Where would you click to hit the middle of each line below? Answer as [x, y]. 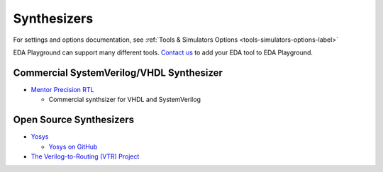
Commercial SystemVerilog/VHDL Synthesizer [118, 73]
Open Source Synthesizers [74, 120]
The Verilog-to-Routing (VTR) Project [85, 156]
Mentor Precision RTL [63, 89]
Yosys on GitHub [73, 147]
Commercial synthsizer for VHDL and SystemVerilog [125, 100]
